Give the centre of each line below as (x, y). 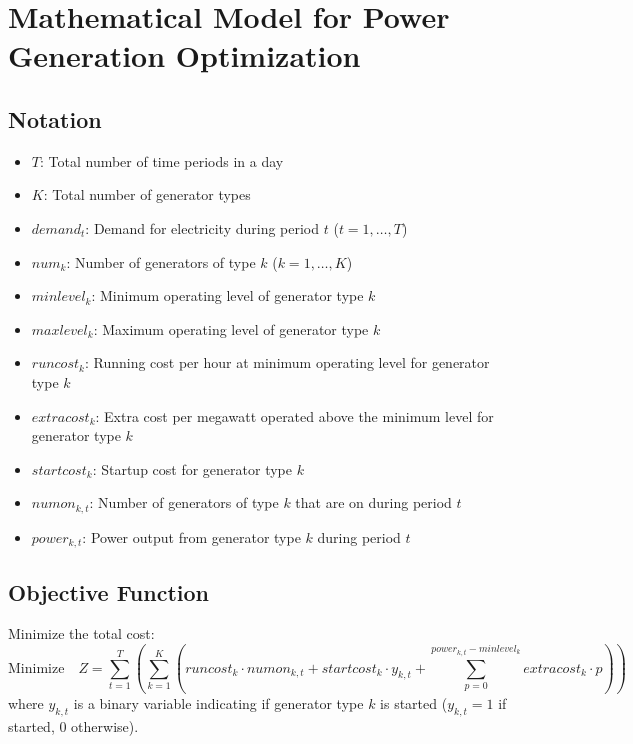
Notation (55, 118)
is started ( (414, 703)
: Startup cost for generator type (192, 468)
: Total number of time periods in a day (161, 160)
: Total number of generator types (147, 194)
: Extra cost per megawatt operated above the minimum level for (294, 415)
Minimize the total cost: (81, 633)
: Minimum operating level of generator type (227, 295)
